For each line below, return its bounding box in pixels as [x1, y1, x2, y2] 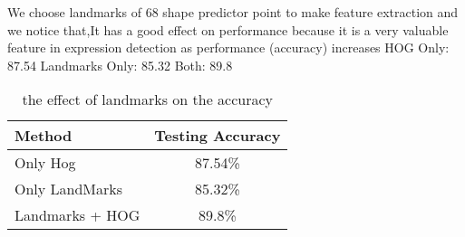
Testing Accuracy [154, 125, 281, 147]
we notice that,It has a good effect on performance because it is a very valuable [7, 20, 449, 39]
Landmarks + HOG [15, 204, 140, 226]
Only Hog [15, 152, 76, 174]
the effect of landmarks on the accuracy [22, 89, 273, 110]
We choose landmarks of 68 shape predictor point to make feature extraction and [7, 3, 459, 21]
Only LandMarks [15, 178, 123, 200]
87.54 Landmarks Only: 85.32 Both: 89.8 [7, 55, 233, 74]
